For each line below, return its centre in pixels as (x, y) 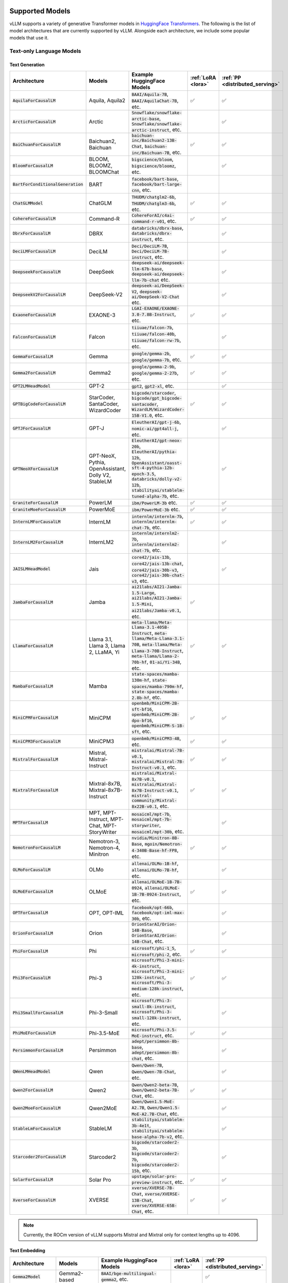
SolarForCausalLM (33, 1180)
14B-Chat (142, 942)
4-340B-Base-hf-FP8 (154, 851)
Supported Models (40, 11)
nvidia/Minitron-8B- (156, 838)
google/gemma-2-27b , (155, 373)
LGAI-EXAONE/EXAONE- (156, 309)
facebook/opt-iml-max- (158, 913)
